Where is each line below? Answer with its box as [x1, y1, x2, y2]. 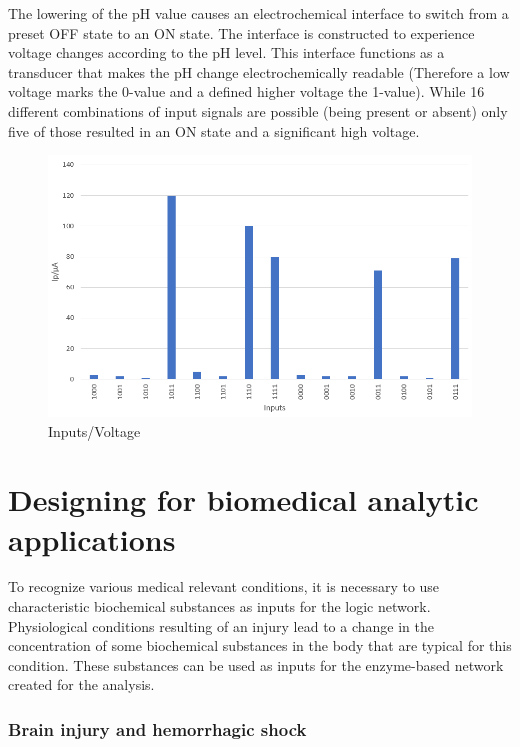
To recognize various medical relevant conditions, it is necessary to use [8, 576, 440, 597]
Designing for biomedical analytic [8, 479, 479, 520]
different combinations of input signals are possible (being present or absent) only [8, 100, 508, 121]
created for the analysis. [8, 674, 155, 695]
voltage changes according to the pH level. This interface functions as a [8, 42, 445, 63]
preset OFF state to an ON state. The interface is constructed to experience [8, 22, 475, 43]
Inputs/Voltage [48, 420, 141, 441]
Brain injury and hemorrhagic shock [8, 716, 307, 741]
